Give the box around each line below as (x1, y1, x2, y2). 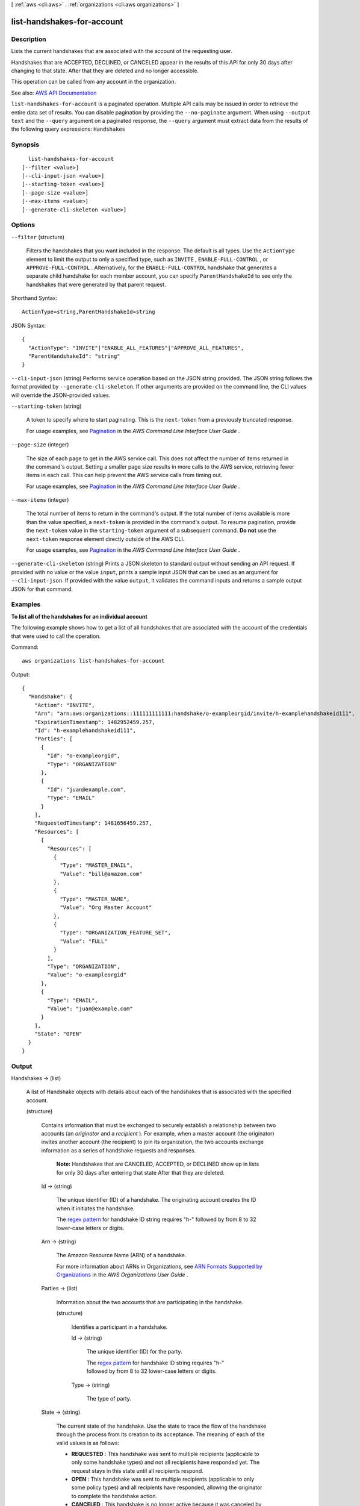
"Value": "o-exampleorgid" (47, 972, 127, 978)
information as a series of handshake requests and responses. (41, 1146, 196, 1154)
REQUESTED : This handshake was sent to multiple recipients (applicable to (71, 1450, 259, 1457)
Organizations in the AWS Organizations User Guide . (56, 1271, 189, 1278)
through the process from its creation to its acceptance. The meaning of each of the (56, 1431, 265, 1438)
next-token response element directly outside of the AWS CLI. (26, 535, 185, 542)
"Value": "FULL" (60, 937, 108, 945)
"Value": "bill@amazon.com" (60, 870, 143, 877)
